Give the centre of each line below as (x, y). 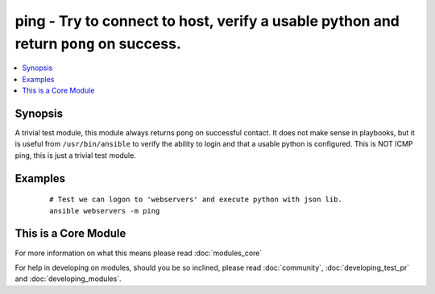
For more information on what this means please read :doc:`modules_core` (139, 253)
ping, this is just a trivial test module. (75, 155)
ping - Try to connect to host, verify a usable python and (207, 21)
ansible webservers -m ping (105, 211)
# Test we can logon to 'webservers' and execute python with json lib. (196, 200)
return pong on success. (98, 43)
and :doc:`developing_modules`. (68, 279)
